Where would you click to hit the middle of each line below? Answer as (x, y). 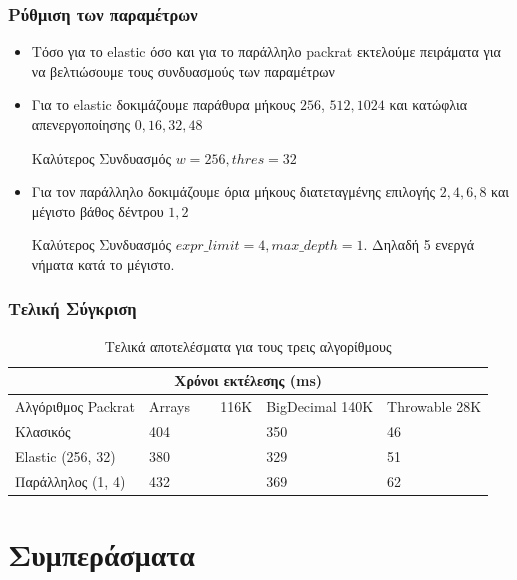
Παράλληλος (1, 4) (70, 480)
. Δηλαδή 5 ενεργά (418, 244)
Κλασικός (43, 431)
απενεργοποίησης (81, 124)
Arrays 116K (200, 406)
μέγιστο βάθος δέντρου (97, 210)
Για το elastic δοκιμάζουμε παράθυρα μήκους (163, 104)
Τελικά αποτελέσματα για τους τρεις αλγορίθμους (248, 345)
